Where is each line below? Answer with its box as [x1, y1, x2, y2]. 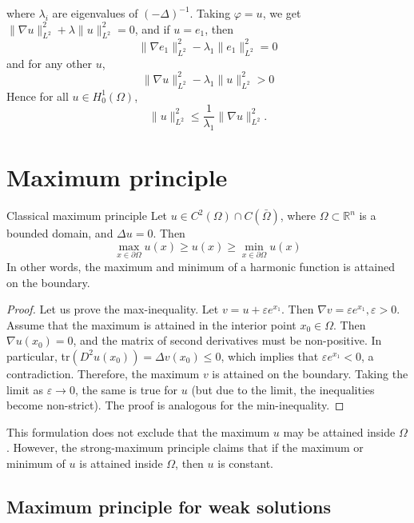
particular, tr [6, 347, 70, 364]
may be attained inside [283, 423, 396, 440]
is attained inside [79, 454, 163, 471]
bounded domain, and [6, 225, 113, 242]
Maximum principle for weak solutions [6, 493, 331, 518]
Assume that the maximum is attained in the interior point [6, 316, 297, 333]
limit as [6, 381, 43, 397]
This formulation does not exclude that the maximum [6, 423, 270, 440]
